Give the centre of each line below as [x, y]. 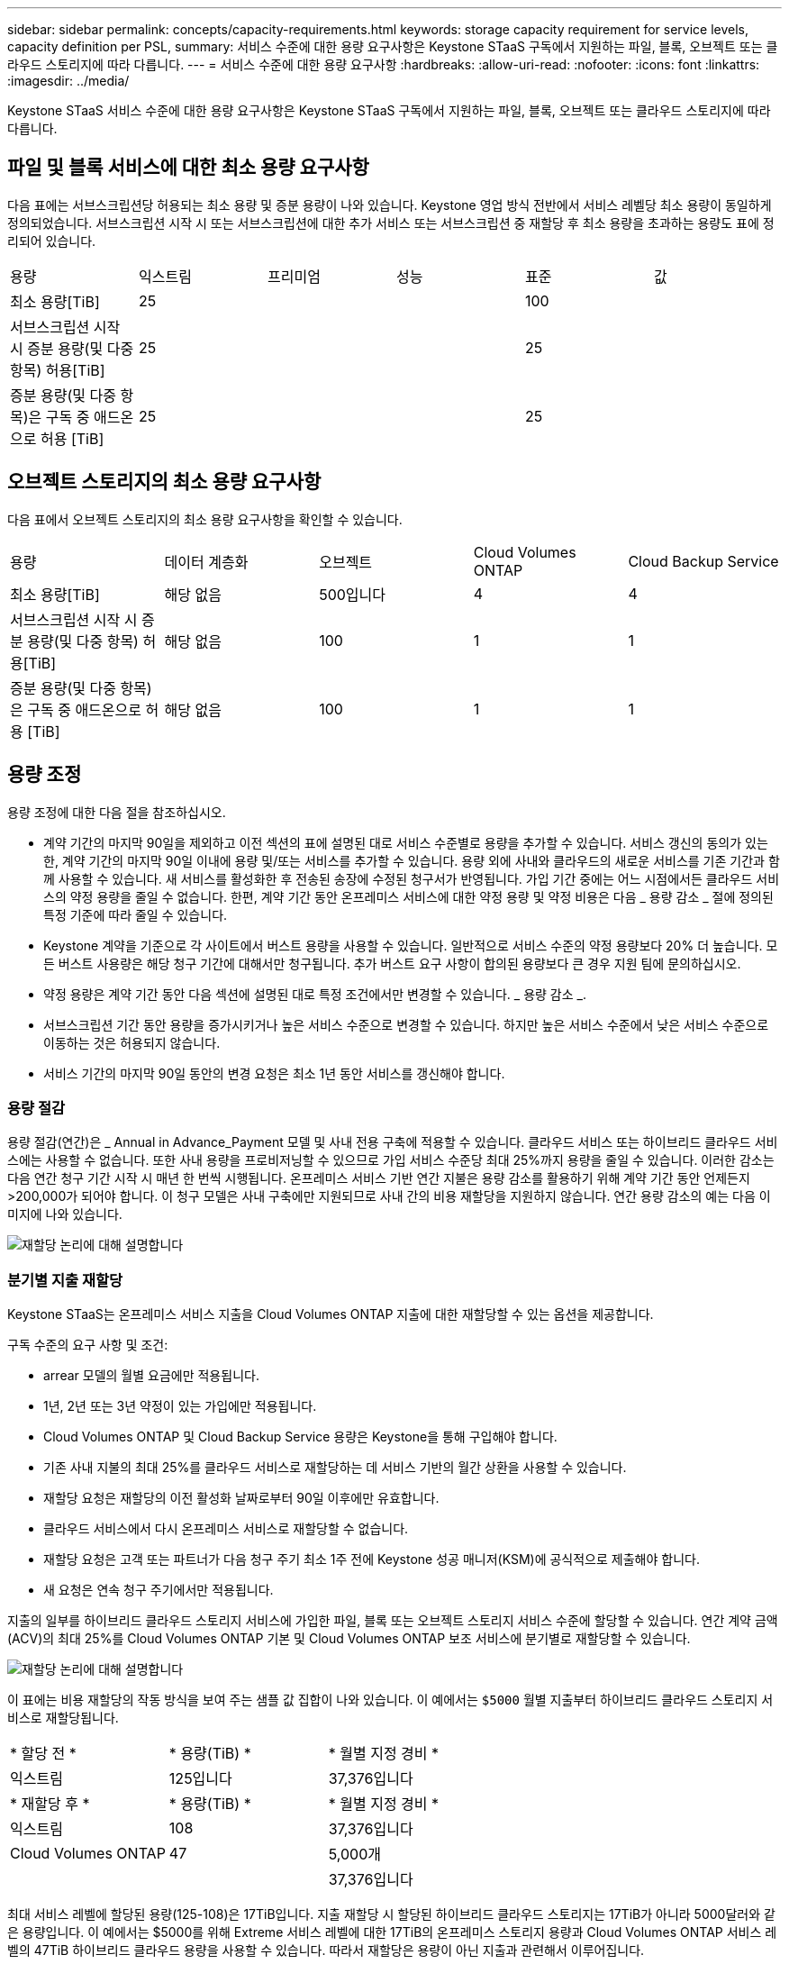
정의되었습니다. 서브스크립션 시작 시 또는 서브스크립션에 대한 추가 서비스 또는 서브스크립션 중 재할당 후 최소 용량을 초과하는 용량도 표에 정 [391, 223]
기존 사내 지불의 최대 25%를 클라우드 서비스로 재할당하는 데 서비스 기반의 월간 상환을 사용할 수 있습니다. [335, 1468]
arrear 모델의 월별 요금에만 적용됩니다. [151, 1376]
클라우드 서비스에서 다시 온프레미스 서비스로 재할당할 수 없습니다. [226, 1529]
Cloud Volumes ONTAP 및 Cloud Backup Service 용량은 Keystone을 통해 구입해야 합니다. [300, 1437]
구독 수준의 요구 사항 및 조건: [88, 1345]
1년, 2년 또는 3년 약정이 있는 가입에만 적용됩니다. [180, 1406]
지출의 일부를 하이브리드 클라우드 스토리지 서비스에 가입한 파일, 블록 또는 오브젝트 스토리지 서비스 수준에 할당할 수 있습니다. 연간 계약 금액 [393, 1621]
